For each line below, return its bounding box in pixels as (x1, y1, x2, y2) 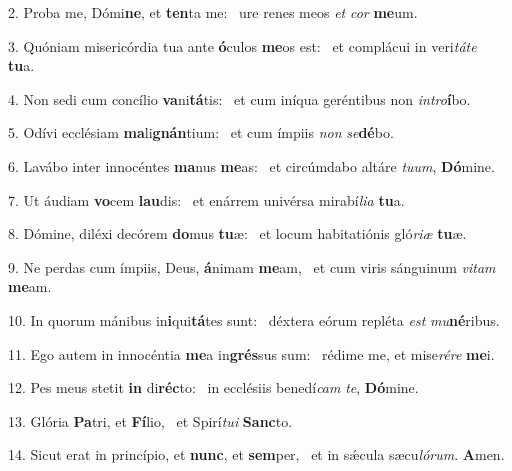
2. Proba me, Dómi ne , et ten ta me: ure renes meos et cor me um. (8, 2, 418, 22)
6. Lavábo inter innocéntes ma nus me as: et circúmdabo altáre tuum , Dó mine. (8, 155, 495, 176)
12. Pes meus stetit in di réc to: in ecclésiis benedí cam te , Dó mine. (8, 377, 419, 398)
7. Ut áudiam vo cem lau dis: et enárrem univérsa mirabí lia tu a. (8, 189, 405, 210)
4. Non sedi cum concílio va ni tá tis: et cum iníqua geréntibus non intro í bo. (8, 88, 471, 109)
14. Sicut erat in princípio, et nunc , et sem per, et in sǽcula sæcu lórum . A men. (8, 444, 505, 465)
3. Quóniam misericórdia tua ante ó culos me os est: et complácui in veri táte (8, 35, 477, 56)
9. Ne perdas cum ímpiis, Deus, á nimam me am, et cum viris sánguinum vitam (8, 256, 496, 277)
